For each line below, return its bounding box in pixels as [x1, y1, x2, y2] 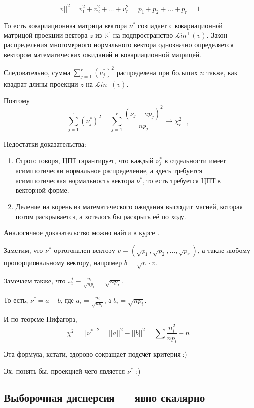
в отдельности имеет [164, 156, 226, 166]
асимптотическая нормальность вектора [15, 175, 134, 186]
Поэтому [4, 95, 30, 105]
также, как [206, 67, 238, 77]
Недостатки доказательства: [4, 139, 86, 149]
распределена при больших [116, 67, 198, 77]
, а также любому [197, 245, 251, 255]
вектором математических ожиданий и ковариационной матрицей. [4, 49, 201, 60]
